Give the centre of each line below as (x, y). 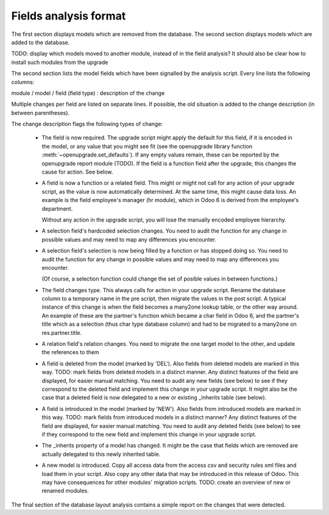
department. (57, 208)
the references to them (71, 352)
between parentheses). (41, 113)
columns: (23, 82)
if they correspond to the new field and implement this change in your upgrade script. (149, 434)
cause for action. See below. (77, 172)
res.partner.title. (62, 332)
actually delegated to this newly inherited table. (101, 454)
